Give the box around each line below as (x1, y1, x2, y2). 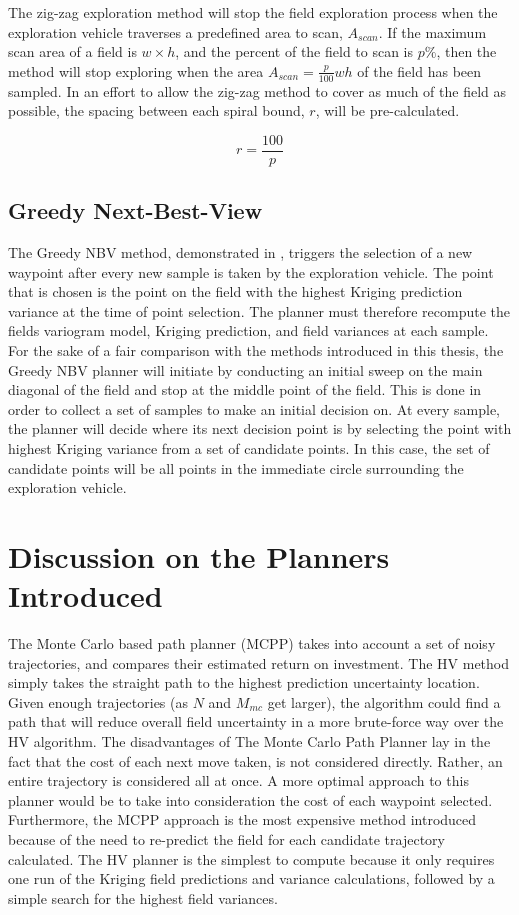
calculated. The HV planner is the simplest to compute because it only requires (8, 848, 495, 869)
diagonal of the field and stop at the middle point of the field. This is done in (8, 379, 482, 400)
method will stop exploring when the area (8, 60, 264, 81)
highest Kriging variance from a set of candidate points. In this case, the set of (8, 438, 490, 458)
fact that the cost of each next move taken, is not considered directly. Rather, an (8, 750, 503, 771)
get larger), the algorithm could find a (267, 691, 501, 712)
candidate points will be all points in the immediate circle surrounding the (8, 457, 464, 478)
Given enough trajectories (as (8, 691, 188, 712)
